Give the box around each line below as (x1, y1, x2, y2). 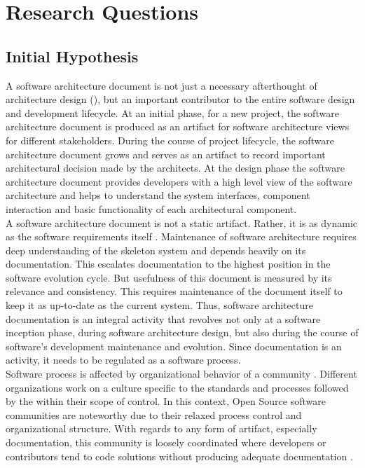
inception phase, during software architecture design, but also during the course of (6, 325, 359, 340)
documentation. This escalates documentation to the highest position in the (6, 256, 331, 271)
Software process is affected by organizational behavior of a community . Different (6, 366, 357, 381)
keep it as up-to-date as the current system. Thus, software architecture (6, 298, 313, 312)
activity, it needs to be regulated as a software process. (6, 352, 241, 367)
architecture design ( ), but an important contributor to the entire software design (6, 92, 355, 106)
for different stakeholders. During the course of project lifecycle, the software (6, 132, 334, 147)
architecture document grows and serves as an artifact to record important (6, 146, 326, 161)
